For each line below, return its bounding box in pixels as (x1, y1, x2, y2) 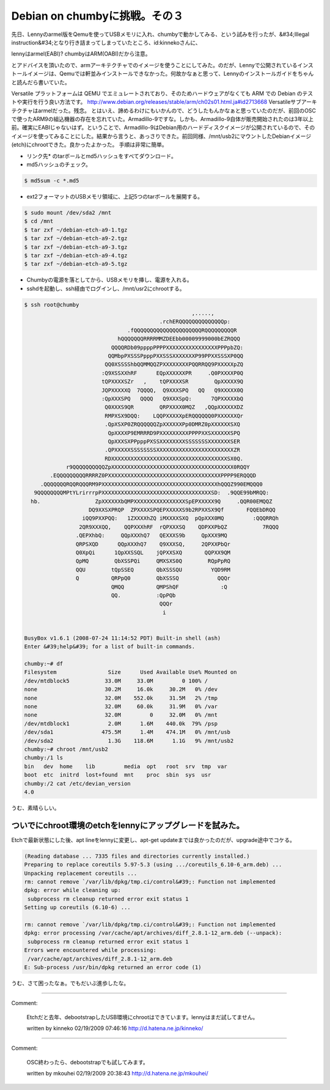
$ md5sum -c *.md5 (24, 177, 79, 184)
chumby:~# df (24, 660, 64, 667)
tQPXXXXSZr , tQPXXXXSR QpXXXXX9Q (101, 378, 244, 385)
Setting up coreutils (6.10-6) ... (24, 904, 131, 911)
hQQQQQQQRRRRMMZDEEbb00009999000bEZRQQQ (117, 335, 241, 342)
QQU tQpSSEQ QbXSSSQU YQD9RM (75, 566, 231, 573)
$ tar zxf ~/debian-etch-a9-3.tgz (24, 243, 128, 251)
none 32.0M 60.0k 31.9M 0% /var (24, 703, 218, 710)
